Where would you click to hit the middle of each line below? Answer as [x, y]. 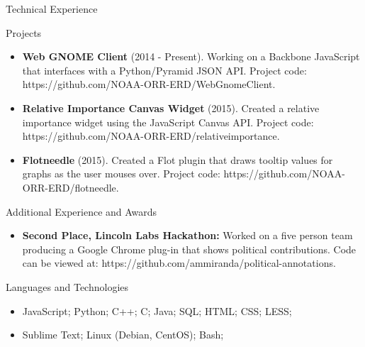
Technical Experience [52, 9]
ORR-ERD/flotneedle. [71, 187]
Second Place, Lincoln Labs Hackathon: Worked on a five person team [187, 235]
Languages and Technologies [67, 286]
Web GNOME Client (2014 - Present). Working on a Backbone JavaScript [191, 56]
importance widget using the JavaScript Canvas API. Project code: [168, 122]
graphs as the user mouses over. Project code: [121, 173]
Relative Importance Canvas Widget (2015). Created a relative [171, 108]
